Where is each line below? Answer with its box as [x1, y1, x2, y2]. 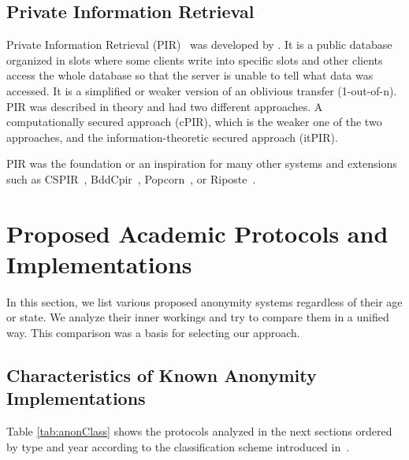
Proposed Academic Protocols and [6, 217, 389, 249]
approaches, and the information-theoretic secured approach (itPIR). [6, 128, 338, 145]
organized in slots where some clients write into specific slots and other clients [6, 51, 383, 68]
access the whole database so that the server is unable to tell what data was [6, 67, 374, 83]
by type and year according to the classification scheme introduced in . [6, 438, 350, 454]
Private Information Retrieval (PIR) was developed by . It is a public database [6, 36, 392, 53]
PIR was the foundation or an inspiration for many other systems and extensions [6, 155, 397, 172]
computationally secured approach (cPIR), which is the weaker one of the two [6, 113, 382, 130]
